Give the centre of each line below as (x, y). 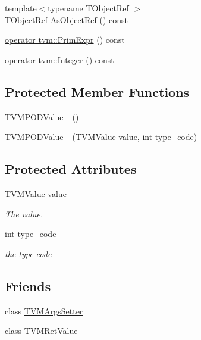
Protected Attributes (71, 169)
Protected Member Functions (97, 91)
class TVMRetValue (41, 331)
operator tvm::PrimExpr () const (65, 40)
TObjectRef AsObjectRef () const (67, 19)
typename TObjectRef (88, 8)
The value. (24, 213)
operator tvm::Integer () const (59, 59)
